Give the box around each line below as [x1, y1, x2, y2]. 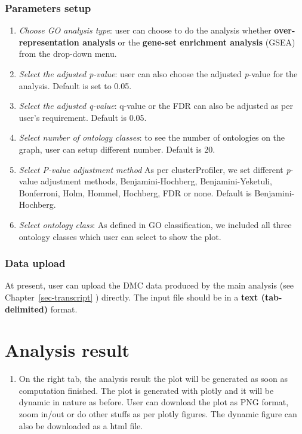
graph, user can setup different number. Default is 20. [19, 142, 215, 155]
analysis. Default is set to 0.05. [19, 79, 132, 92]
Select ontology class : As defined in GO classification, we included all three [19, 218, 292, 230]
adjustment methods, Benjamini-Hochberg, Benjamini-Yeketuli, [40, 175, 272, 187]
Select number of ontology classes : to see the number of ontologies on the [19, 131, 285, 144]
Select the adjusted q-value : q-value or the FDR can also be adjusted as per [19, 99, 293, 112]
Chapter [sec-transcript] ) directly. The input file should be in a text [5, 290, 258, 303]
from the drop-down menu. [19, 47, 117, 60]
